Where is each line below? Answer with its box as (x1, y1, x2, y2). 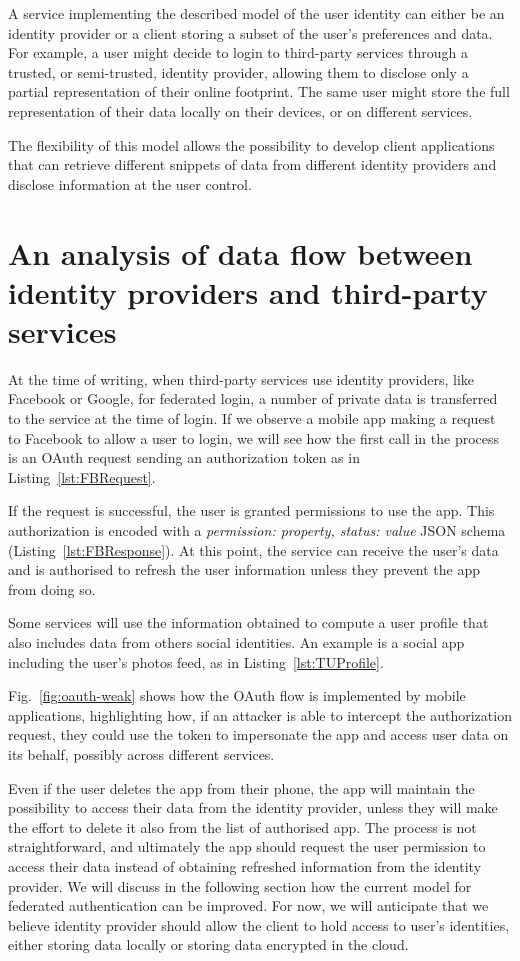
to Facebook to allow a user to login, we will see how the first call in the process (8, 427, 500, 448)
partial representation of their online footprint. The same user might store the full (8, 81, 510, 102)
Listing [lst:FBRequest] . (8, 466, 156, 487)
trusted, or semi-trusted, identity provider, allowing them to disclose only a (8, 61, 469, 82)
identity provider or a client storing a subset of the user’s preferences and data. (8, 22, 493, 43)
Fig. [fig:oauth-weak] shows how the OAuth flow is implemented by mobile (8, 685, 466, 706)
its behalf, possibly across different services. (8, 743, 275, 764)
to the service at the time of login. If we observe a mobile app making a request (8, 408, 496, 429)
